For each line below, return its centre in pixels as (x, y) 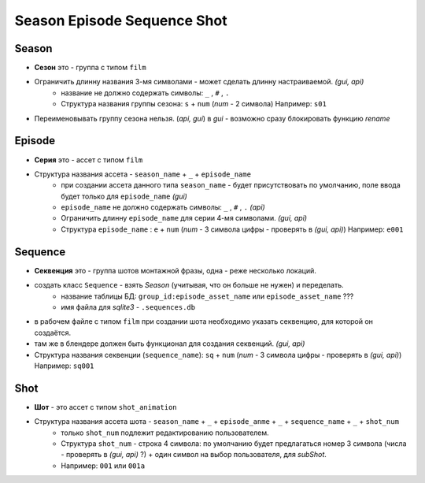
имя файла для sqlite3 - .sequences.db (128, 307)
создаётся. (52, 333)
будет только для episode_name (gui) (124, 196)
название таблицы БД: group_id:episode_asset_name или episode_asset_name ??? (207, 296)
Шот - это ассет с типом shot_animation (105, 407)
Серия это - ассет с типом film (89, 160)
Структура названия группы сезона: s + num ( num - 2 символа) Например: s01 (194, 104)
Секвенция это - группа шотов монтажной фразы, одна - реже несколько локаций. (175, 270)
